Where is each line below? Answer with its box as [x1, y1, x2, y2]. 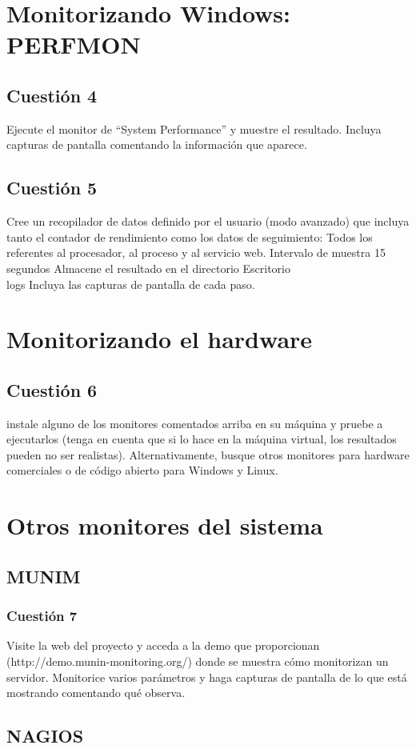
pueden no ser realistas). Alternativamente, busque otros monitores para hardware [6, 446, 410, 463]
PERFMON [6, 28, 141, 61]
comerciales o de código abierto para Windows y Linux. [6, 462, 278, 479]
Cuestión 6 [6, 377, 98, 402]
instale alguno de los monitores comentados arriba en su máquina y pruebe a [6, 415, 383, 431]
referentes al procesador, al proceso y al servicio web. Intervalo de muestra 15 [6, 244, 386, 261]
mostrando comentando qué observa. [6, 684, 186, 701]
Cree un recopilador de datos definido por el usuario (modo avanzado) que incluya [6, 213, 410, 230]
